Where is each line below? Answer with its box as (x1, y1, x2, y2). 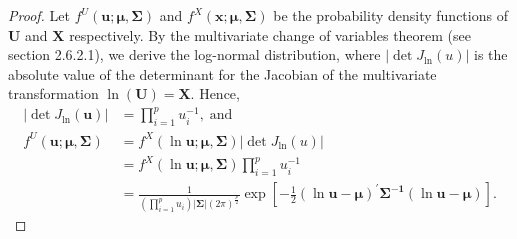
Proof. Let (8, 5, 70, 25)
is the (474, 44, 508, 65)
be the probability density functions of (273, 5, 508, 25)
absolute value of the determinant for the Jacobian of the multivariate (8, 63, 437, 84)
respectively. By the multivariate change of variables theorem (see (69, 24, 471, 45)
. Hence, (190, 83, 240, 104)
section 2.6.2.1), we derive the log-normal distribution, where (8, 44, 381, 65)
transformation (8, 83, 99, 104)
